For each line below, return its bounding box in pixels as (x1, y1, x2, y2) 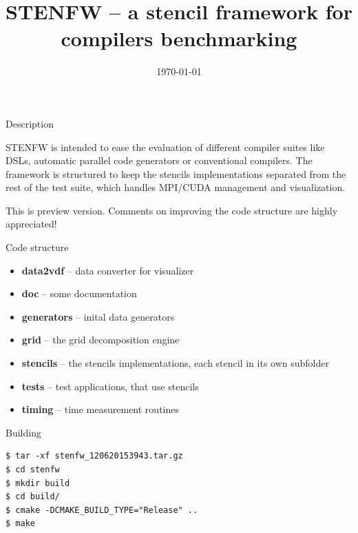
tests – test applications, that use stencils (21, 379, 199, 393)
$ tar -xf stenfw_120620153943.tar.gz (6, 451, 183, 461)
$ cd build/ (6, 492, 60, 502)
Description (6, 116, 54, 130)
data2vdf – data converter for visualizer (21, 263, 194, 277)
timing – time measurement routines (21, 402, 179, 416)
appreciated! (6, 217, 57, 231)
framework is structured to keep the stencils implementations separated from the (6, 166, 346, 181)
